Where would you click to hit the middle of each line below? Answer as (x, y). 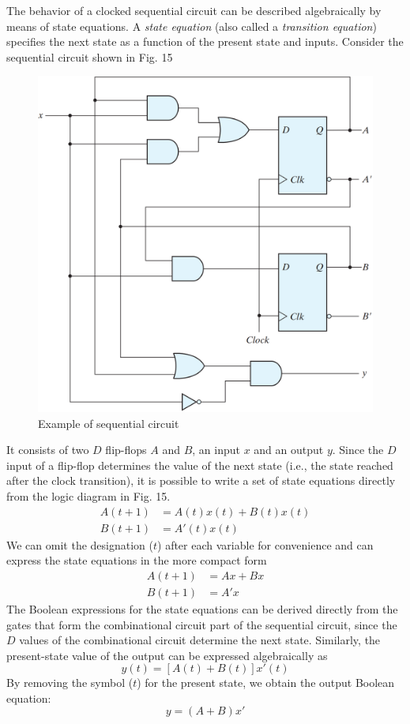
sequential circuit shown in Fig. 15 (90, 56)
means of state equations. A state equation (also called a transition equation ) (192, 26)
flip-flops (126, 450)
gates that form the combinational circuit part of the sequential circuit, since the (202, 624)
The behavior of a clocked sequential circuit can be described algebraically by (194, 10)
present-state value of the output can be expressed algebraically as (167, 655)
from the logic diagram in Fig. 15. (88, 496)
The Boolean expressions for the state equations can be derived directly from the (202, 608)
